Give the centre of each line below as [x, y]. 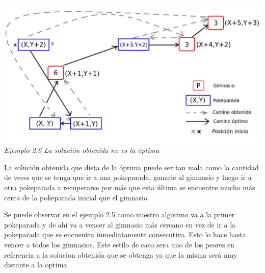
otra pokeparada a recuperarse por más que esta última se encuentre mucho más [130, 187]
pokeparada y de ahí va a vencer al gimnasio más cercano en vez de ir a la [120, 224]
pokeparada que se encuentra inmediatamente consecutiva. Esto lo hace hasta [125, 234]
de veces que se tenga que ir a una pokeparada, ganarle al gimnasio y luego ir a [128, 177]
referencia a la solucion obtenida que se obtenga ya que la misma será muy [121, 254]
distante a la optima [36, 265]
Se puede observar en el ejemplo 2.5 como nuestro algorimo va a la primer [120, 214]
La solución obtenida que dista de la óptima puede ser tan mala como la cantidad [131, 167]
